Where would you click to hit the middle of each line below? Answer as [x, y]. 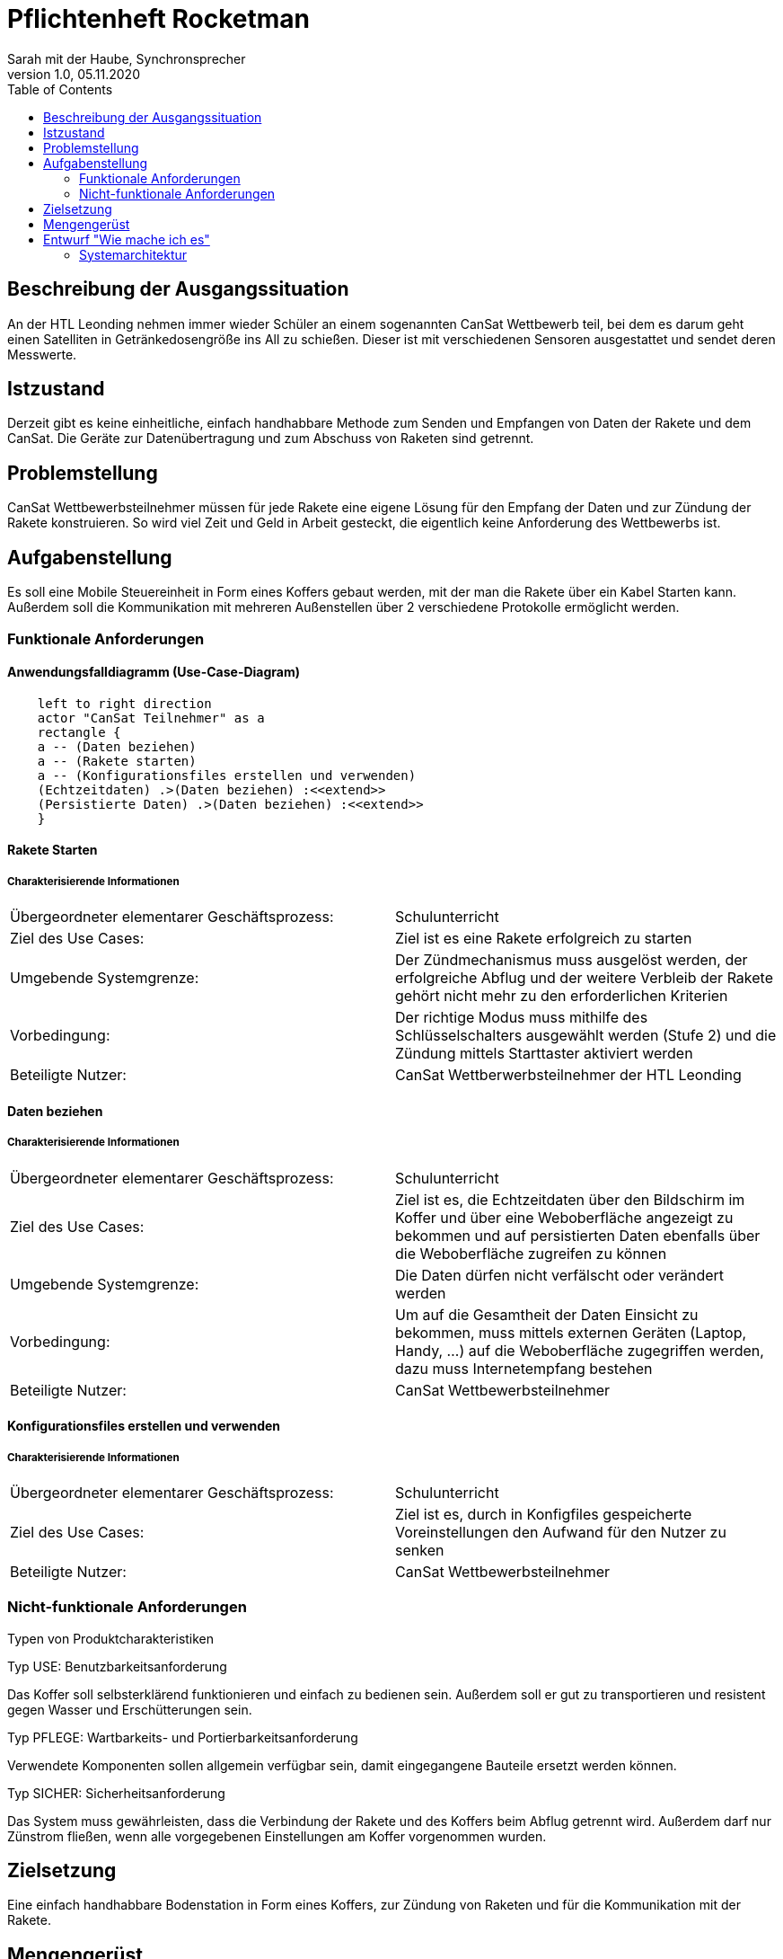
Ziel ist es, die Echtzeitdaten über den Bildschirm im [570, 1199]
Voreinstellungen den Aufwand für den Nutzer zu [561, 1532]
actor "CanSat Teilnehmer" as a [151, 718]
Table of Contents [60, 89]
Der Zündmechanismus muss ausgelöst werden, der [572, 960]
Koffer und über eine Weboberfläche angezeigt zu [564, 1217]
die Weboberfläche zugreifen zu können [531, 1253]
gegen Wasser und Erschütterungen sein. [130, 1709]
